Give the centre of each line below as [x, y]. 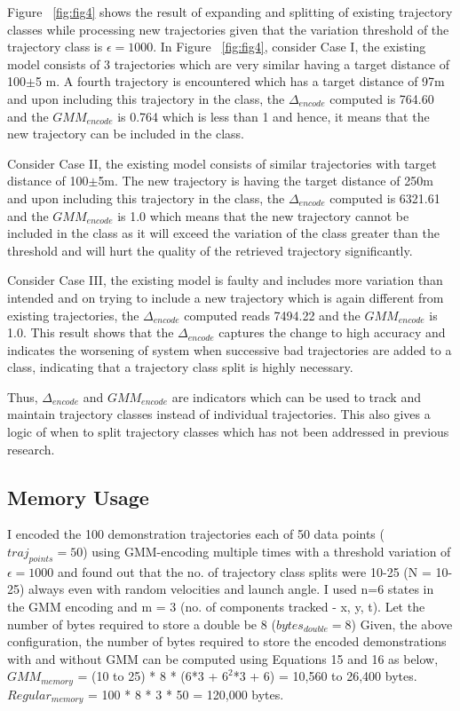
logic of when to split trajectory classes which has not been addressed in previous [228, 432]
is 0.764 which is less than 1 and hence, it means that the [274, 116]
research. [31, 449]
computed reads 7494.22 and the [272, 315]
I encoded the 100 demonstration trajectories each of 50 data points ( [196, 534]
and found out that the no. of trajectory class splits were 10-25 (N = [245, 571]
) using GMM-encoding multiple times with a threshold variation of [267, 552]
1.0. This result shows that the [91, 332]
